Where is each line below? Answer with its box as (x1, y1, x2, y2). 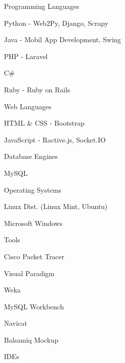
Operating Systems (4, 184, 62, 195)
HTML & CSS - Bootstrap (4, 118, 85, 128)
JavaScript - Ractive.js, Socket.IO (4, 134, 106, 145)
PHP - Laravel (4, 51, 48, 61)
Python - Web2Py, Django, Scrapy (4, 17, 109, 28)
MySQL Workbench (4, 301, 64, 311)
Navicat (4, 318, 28, 328)
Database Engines (4, 151, 58, 161)
